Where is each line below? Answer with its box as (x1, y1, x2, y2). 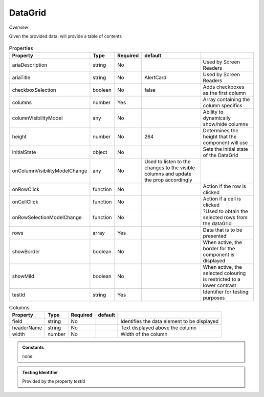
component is (203, 251, 235, 258)
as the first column (203, 89, 246, 96)
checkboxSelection (12, 86, 56, 93)
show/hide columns (203, 120, 248, 127)
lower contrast (203, 282, 237, 289)
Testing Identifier (22, 369, 58, 375)
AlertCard (144, 74, 167, 80)
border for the (203, 245, 235, 252)
